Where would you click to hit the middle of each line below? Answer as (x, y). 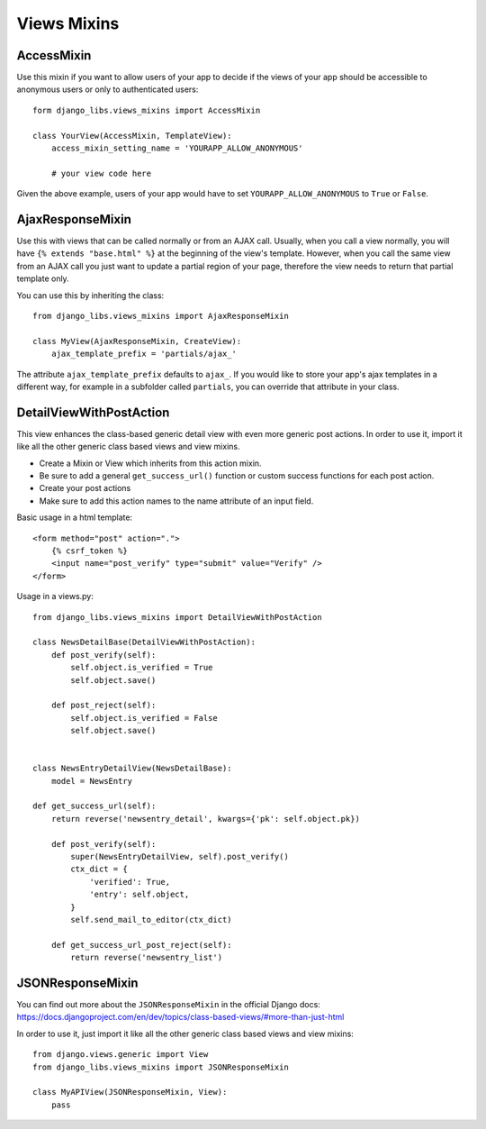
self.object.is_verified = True (142, 668)
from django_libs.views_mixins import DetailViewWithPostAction (178, 617)
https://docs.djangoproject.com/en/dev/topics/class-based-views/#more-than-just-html (180, 1017)
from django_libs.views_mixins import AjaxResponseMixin (161, 316)
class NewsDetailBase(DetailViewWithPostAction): (144, 642)
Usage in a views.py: (55, 596)
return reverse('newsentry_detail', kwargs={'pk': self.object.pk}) (205, 819)
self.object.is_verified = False (144, 718)
